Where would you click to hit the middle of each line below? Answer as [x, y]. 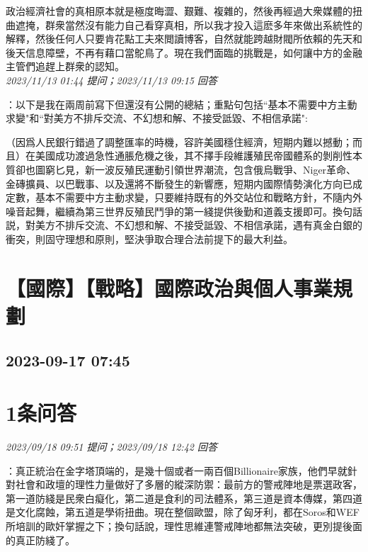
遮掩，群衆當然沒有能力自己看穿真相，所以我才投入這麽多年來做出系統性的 [189, 24]
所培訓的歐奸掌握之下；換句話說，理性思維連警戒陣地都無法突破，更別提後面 [184, 525]
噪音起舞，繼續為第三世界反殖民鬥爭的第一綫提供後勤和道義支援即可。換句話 [184, 211]
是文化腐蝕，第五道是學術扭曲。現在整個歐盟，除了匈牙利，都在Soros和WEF [183, 512]
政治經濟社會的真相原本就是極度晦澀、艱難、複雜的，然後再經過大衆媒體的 [179, 11]
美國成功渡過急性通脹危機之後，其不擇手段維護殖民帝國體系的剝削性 [194, 156]
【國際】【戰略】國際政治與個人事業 [169, 287]
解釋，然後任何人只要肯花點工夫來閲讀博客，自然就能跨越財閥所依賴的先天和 [184, 39]
